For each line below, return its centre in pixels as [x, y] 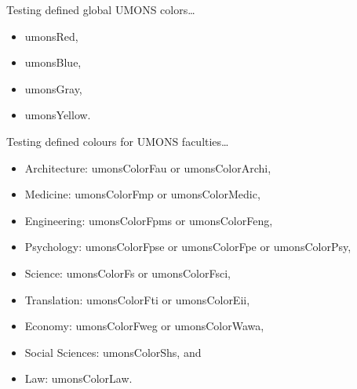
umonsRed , [51, 36]
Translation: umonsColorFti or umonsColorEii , [137, 299]
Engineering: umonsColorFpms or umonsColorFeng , [149, 220]
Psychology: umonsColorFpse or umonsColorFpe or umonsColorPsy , [188, 247]
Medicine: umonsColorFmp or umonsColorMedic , [142, 194]
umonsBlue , [53, 62]
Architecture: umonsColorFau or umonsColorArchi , [148, 167]
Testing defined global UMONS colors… [101, 9]
